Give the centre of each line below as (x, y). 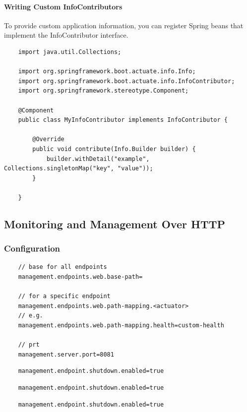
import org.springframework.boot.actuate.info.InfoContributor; (126, 81)
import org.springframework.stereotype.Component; (103, 91)
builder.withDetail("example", (98, 159)
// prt (29, 345)
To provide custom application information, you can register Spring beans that (124, 25)
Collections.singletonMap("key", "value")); (79, 169)
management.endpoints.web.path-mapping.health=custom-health (121, 326)
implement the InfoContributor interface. (66, 35)
